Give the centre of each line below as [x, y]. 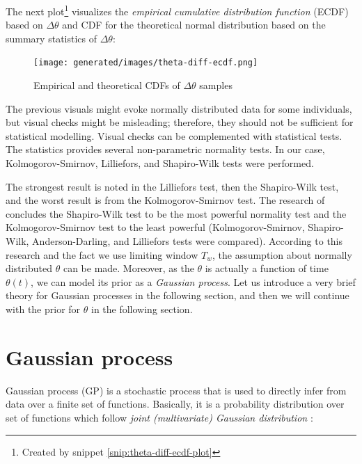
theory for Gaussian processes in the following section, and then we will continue [178, 295]
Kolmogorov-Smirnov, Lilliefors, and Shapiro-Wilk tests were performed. [160, 163]
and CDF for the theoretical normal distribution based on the [194, 25]
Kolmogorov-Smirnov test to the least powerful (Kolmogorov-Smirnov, [155, 227]
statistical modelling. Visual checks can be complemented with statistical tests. [174, 135]
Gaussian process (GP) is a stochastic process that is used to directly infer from [176, 390]
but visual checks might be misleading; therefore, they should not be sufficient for [180, 122]
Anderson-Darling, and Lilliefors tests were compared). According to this [188, 241]
